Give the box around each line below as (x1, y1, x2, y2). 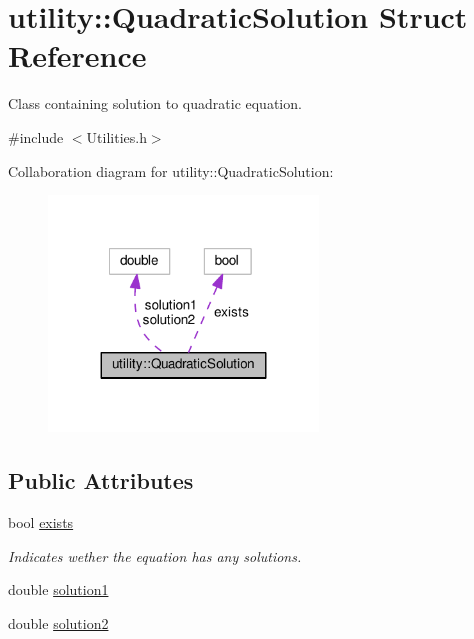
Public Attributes (8, 465, 194, 496)
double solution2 (8, 613, 109, 634)
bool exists (8, 512, 74, 533)
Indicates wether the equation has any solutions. (8, 545, 302, 566)
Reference (8, 35, 147, 76)
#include (8, 126, 64, 147)
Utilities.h (86, 126, 147, 147)
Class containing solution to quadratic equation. (8, 93, 302, 114)
